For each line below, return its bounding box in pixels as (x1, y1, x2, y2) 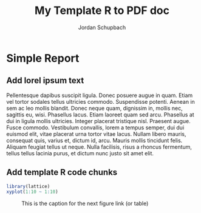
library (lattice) (6, 183, 50, 189)
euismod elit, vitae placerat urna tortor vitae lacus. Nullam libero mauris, (6, 130, 186, 137)
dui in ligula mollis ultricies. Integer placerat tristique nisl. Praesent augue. (6, 117, 191, 124)
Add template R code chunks (6, 167, 118, 178)
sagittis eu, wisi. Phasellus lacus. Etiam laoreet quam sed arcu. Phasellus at (6, 110, 194, 118)
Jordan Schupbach (78, 24, 126, 31)
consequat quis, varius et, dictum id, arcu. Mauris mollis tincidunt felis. (6, 137, 183, 144)
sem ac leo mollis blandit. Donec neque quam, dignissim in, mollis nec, (6, 104, 183, 112)
